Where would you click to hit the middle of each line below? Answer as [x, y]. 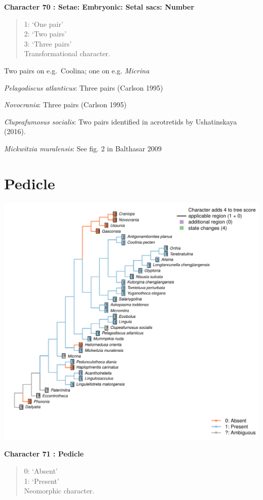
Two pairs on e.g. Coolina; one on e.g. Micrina [77, 70]
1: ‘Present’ [41, 481]
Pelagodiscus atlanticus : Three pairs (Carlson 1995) [84, 87]
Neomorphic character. [59, 491]
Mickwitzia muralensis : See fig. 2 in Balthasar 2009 [83, 148]
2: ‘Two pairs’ [45, 34]
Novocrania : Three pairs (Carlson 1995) [65, 105]
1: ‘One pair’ [43, 24]
